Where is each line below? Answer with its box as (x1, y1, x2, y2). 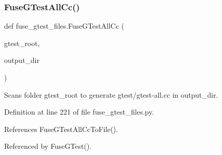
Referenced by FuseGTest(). (4, 141, 92, 151)
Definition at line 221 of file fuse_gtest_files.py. (4, 106, 154, 117)
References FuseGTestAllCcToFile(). (4, 123, 118, 134)
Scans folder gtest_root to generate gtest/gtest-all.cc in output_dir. (4, 89, 218, 100)
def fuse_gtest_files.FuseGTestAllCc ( (4, 20, 124, 31)
